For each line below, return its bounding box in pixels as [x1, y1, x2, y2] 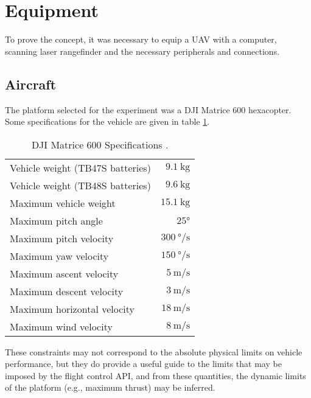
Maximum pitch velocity [10, 231, 114, 245]
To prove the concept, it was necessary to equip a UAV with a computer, [5, 33, 277, 46]
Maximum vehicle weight [10, 195, 116, 210]
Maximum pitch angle [10, 213, 103, 228]
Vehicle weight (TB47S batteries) [10, 160, 151, 175]
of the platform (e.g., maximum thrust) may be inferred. [5, 381, 215, 394]
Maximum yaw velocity [10, 248, 109, 263]
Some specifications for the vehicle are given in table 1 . [5, 115, 210, 128]
